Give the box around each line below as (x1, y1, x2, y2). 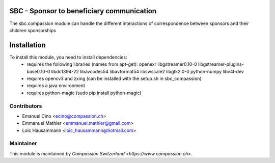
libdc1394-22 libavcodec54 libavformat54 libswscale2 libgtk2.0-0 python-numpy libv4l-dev (51, 68, 244, 74)
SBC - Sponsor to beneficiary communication (9, 7, 157, 15)
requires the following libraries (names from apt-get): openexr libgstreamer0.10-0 (26, 61, 197, 67)
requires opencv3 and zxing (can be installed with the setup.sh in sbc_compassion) (26, 75, 202, 81)
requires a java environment (26, 83, 85, 89)
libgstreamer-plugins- (198, 61, 244, 67)
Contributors (9, 102, 42, 110)
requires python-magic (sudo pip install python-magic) (26, 90, 142, 96)
